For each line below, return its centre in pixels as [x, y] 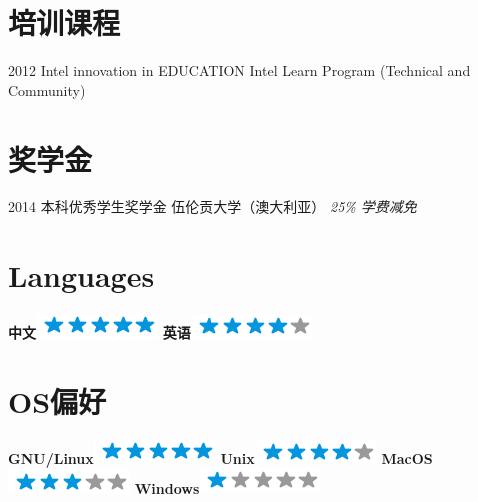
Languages [81, 275]
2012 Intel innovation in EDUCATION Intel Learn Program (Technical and [239, 70]
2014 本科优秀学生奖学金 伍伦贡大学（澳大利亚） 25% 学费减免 [212, 206]
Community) [47, 89]
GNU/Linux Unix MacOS [220, 457]
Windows [167, 488]
